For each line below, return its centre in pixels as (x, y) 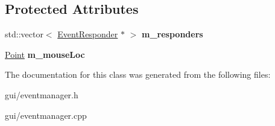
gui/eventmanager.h (42, 94)
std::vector (24, 34)
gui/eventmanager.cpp (46, 115)
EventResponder (88, 34)
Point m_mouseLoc (45, 54)
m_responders (172, 34)
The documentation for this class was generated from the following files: (138, 74)
